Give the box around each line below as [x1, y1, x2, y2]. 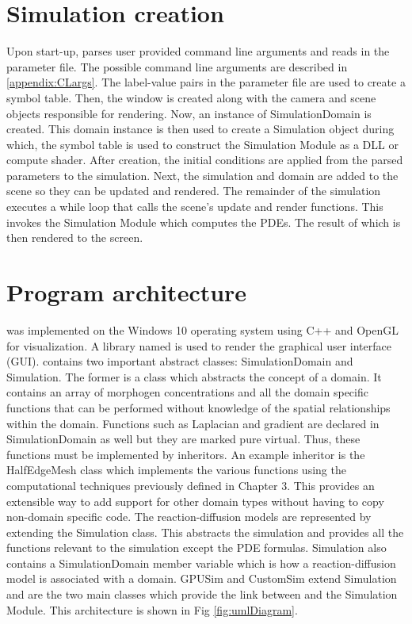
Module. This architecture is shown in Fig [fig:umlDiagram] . [6, 601, 298, 618]
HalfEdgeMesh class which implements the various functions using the [6, 461, 346, 478]
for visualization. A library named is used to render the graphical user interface [6, 337, 391, 354]
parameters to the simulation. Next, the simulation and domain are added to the [6, 167, 399, 183]
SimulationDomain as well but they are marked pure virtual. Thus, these [6, 431, 360, 447]
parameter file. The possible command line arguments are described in [6, 58, 348, 75]
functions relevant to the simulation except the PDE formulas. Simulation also [6, 539, 387, 556]
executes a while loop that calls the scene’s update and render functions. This [6, 198, 383, 215]
